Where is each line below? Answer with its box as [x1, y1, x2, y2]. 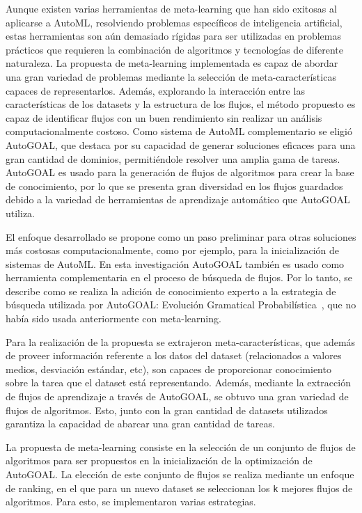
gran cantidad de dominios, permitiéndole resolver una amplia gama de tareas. [6, 151, 340, 166]
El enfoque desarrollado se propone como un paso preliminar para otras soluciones [6, 229, 356, 244]
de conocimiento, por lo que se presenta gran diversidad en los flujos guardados [6, 178, 343, 193]
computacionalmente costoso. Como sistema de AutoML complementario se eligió [6, 124, 352, 139]
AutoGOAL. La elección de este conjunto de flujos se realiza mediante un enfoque [6, 467, 354, 481]
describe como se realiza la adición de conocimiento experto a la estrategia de [6, 283, 336, 298]
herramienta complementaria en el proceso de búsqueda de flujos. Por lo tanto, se [6, 270, 353, 285]
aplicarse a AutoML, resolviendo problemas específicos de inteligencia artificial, [6, 15, 343, 29]
